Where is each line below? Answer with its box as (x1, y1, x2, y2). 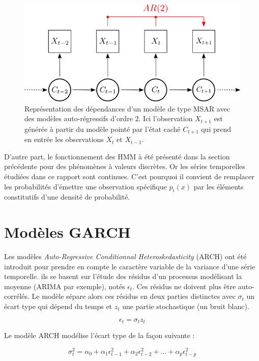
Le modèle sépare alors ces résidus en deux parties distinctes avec (32, 291, 236, 301)
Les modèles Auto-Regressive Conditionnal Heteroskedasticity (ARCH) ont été (4, 251, 247, 262)
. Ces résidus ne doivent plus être (132, 281, 236, 291)
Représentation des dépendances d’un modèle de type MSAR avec (24, 103, 230, 114)
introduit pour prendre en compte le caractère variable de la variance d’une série (4, 261, 255, 271)
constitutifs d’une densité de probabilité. (4, 191, 130, 202)
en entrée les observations (24, 134, 104, 145)
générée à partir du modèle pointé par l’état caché (24, 123, 181, 134)
